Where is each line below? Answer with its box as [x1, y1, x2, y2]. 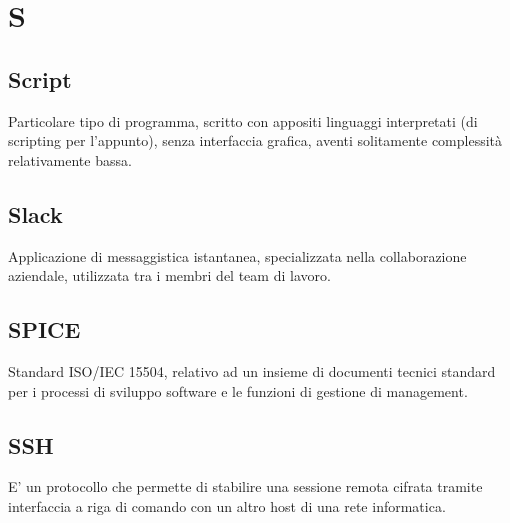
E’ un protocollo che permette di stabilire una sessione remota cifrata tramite [8, 476, 483, 497]
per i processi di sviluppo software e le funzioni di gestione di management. [8, 380, 468, 401]
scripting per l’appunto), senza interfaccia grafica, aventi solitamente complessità [8, 130, 503, 151]
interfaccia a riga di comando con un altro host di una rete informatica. [8, 495, 446, 516]
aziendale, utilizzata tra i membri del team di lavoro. [8, 265, 331, 286]
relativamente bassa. [8, 149, 132, 170]
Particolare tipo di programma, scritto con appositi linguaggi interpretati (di [8, 110, 478, 131]
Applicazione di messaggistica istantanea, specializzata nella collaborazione [8, 245, 467, 266]
